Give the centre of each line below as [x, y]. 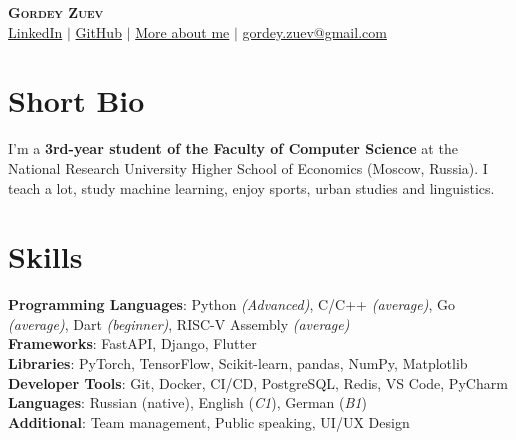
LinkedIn [35, 31]
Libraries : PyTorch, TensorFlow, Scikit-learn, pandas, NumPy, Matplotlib [238, 363]
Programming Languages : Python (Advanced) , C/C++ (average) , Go [231, 304]
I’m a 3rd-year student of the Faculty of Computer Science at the [233, 148]
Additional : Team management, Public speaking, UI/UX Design [209, 421]
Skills [45, 256]
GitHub [98, 31]
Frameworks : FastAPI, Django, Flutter [132, 343]
